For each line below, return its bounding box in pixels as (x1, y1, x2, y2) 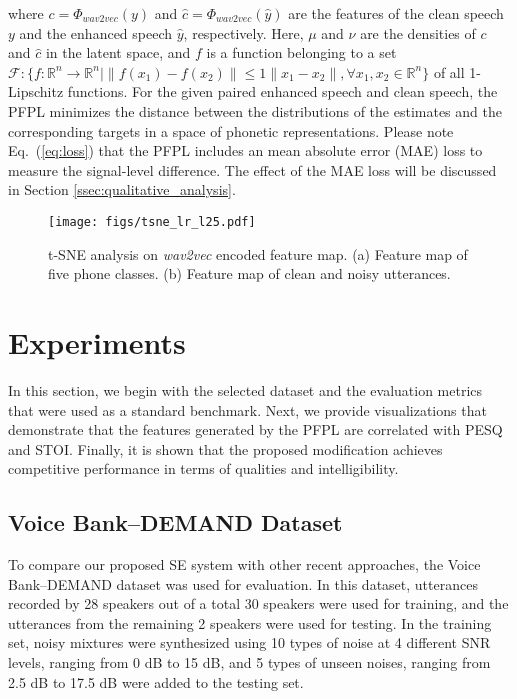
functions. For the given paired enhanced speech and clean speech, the (67, 81, 498, 102)
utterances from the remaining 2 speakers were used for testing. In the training (8, 612, 492, 633)
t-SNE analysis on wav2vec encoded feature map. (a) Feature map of (48, 243, 468, 264)
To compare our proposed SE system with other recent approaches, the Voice (8, 554, 481, 575)
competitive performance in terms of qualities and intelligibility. (8, 458, 399, 479)
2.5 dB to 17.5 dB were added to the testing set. (8, 671, 304, 692)
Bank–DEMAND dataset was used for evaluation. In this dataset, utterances (8, 573, 478, 594)
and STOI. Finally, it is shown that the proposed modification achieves (8, 438, 443, 459)
